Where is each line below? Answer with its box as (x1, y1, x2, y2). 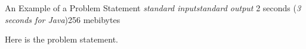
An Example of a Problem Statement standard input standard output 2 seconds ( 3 (5, 2, 301, 14)
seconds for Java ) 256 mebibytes (5, 13, 120, 25)
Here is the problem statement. (5, 33, 118, 45)
